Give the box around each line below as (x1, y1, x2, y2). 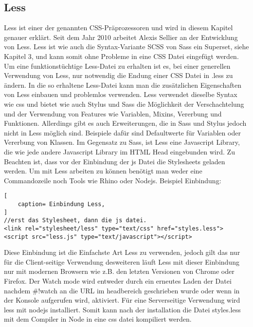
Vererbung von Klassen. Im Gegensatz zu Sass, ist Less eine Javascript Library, (4, 137, 240, 147)
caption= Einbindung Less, (18, 200, 105, 208)
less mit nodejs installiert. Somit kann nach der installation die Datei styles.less (4, 304, 241, 314)
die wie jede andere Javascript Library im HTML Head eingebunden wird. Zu (4, 146, 235, 156)
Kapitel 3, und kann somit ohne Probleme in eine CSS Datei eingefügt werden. (4, 51, 239, 61)
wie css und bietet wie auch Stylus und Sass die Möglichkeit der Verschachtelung (4, 98, 244, 109)
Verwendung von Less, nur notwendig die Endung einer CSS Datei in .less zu (4, 70, 233, 80)
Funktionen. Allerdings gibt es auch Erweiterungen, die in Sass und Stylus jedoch (4, 118, 247, 128)
